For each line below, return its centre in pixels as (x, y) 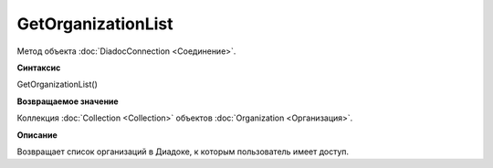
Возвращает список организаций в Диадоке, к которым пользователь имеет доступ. (183, 152)
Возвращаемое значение (68, 101)
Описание (37, 135)
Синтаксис (39, 68)
